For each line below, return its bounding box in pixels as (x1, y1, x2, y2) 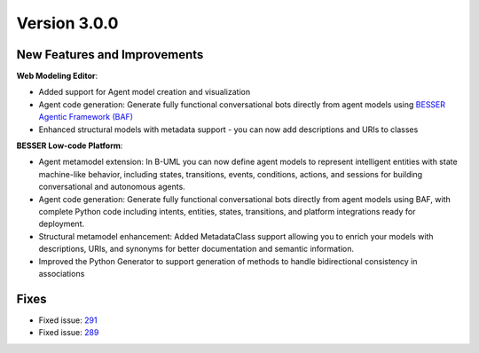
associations (38, 268, 85, 278)
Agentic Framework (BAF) (38, 112, 133, 122)
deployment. (38, 218, 84, 230)
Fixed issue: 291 (38, 315, 98, 326)
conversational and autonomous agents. (38, 182, 185, 192)
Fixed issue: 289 (38, 327, 99, 338)
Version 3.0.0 (16, 13, 119, 33)
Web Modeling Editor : (16, 71, 98, 82)
